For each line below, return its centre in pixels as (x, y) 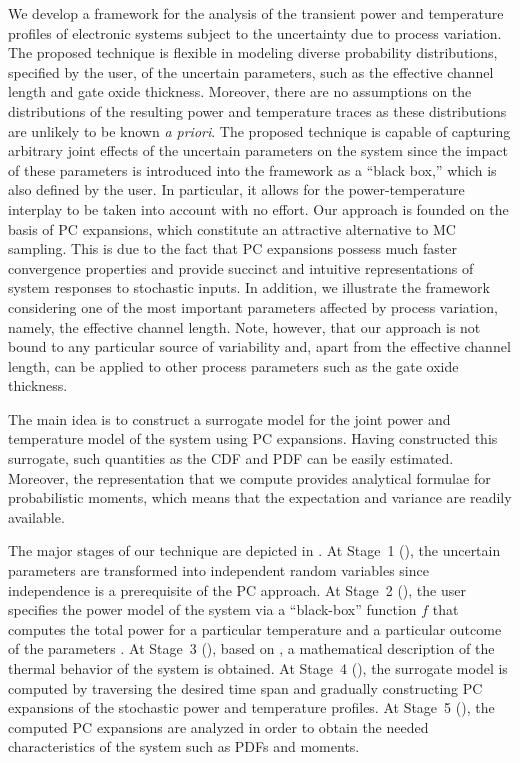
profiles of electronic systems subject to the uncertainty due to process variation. (255, 32)
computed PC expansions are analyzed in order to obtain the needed (218, 726)
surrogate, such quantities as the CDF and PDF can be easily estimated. (231, 458)
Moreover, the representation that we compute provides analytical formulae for (249, 477)
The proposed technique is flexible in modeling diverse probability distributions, (253, 52)
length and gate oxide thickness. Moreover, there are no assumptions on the (240, 91)
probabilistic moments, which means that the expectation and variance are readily (260, 497)
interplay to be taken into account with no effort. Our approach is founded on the (258, 208)
